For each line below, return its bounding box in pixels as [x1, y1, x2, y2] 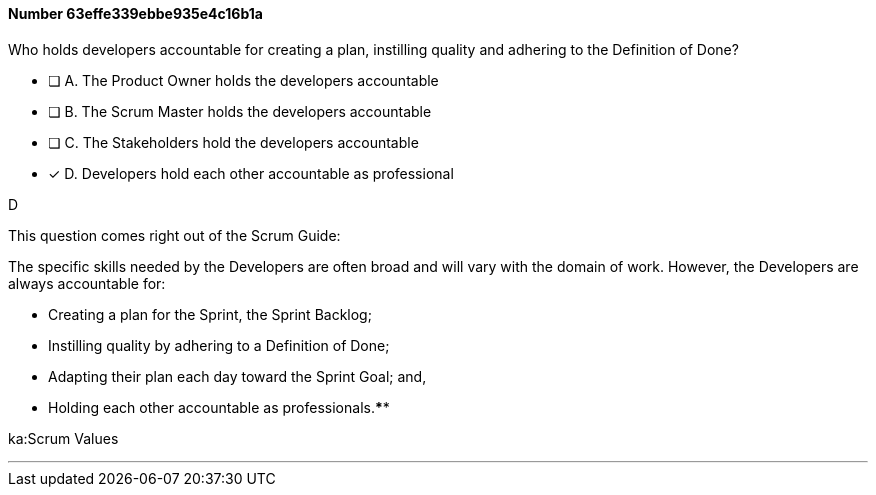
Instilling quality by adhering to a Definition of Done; [48, 336, 390, 354]
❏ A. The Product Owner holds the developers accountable [48, 71, 439, 89]
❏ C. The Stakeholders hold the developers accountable [48, 133, 419, 151]
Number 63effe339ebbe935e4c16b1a [8, 5, 263, 22]
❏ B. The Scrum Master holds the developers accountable [48, 102, 432, 120]
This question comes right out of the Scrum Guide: [8, 226, 341, 244]
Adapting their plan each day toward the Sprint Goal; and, [48, 367, 427, 385]
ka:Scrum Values [8, 429, 119, 447]
